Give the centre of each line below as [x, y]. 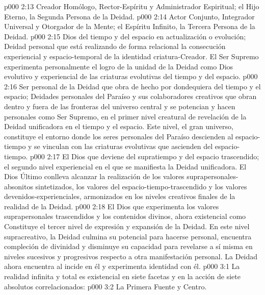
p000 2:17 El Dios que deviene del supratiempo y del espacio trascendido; [144, 156]
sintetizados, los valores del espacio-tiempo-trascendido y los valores [141, 186]
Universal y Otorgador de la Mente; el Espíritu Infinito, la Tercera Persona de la [130, 26]
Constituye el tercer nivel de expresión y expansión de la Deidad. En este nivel [127, 226]
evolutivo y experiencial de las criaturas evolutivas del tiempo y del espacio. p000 [131, 76]
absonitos [19, 186]
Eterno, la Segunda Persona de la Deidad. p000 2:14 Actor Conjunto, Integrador [129, 16]
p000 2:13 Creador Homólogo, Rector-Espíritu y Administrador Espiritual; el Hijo [132, 6]
